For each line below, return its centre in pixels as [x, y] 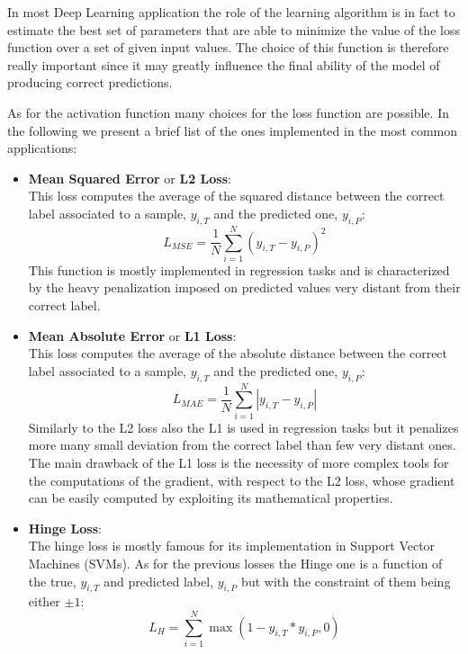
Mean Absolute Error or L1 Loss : [132, 335]
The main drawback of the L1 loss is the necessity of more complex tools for [238, 462]
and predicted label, [159, 581]
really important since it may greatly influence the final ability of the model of [224, 64]
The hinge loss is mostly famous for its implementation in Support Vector [232, 546]
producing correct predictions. [90, 82]
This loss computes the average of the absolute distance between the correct [238, 353]
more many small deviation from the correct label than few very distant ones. [242, 445]
